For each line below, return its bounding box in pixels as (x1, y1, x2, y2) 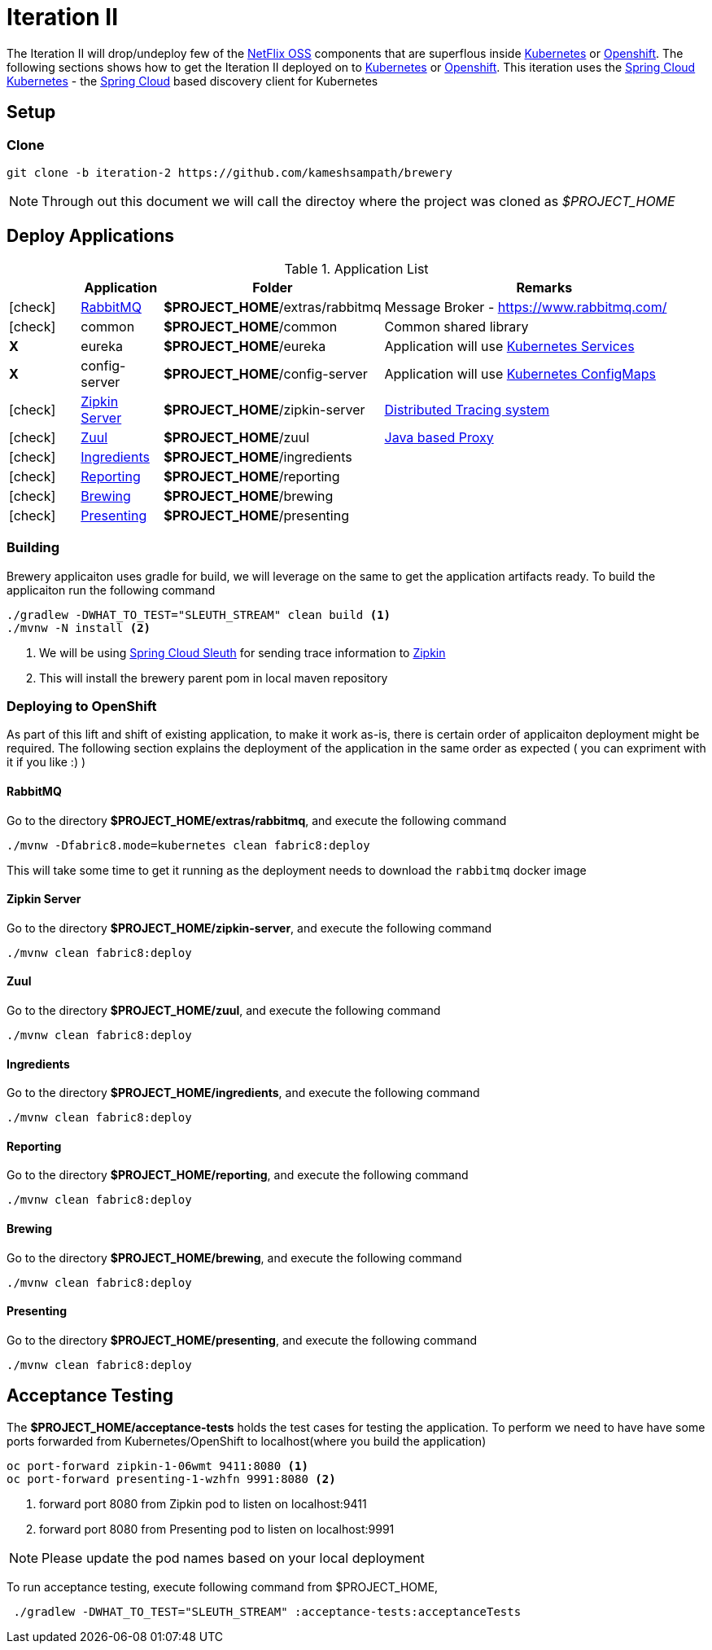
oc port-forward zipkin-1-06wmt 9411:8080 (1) (7, 1459, 308, 1472)
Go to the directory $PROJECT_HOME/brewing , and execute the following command (7, 1250, 462, 1265)
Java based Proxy (384, 428, 494, 445)
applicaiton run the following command (7, 582, 216, 597)
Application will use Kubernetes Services (384, 337, 635, 354)
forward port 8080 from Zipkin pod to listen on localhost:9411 (39, 1496, 367, 1511)
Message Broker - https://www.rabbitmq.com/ (384, 298, 667, 315)
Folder (252, 279, 293, 296)
